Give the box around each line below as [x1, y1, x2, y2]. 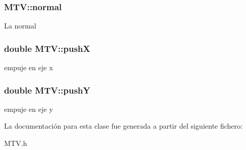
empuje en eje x [4, 62, 53, 73]
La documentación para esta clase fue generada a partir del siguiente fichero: [4, 121, 243, 131]
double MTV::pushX [4, 42, 90, 54]
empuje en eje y [4, 103, 53, 114]
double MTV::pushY [4, 83, 90, 96]
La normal [4, 20, 37, 31]
